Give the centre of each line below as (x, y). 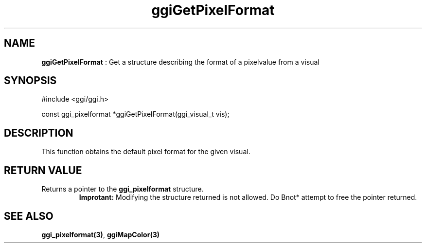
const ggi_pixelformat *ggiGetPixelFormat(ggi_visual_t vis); (135, 114)
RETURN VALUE (43, 170)
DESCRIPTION (39, 133)
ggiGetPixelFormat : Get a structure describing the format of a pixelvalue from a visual (180, 62)
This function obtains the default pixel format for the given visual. (146, 152)
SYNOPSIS (30, 81)
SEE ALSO (29, 216)
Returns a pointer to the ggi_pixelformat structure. (123, 189)
